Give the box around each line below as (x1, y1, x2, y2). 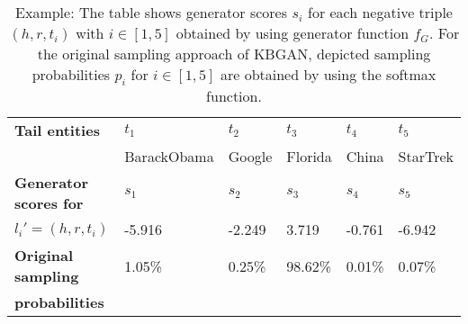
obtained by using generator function (175, 22, 409, 43)
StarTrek (398, 146, 454, 167)
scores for (14, 193, 84, 214)
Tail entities (14, 120, 100, 141)
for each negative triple (307, 2, 453, 22)
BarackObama (124, 146, 214, 167)
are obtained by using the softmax (220, 64, 436, 85)
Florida (286, 146, 332, 167)
